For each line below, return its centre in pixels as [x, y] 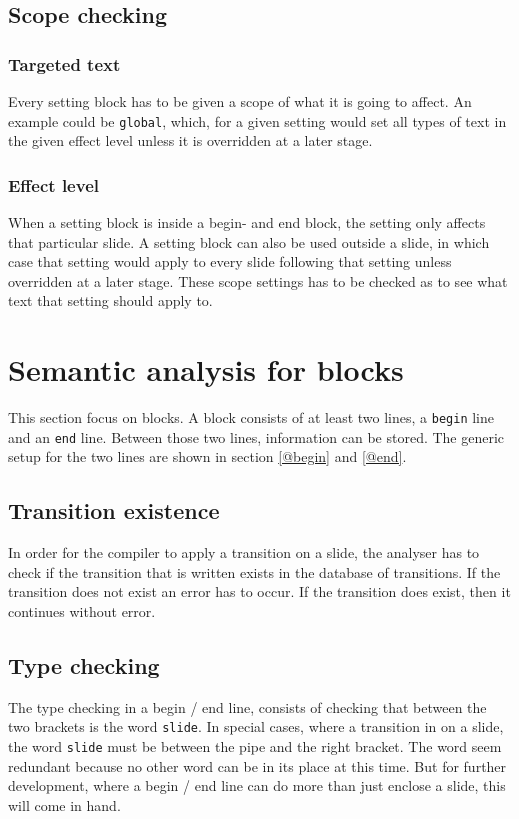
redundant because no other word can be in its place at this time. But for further [257, 765]
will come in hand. [64, 804]
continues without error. [82, 611]
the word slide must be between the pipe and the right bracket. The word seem [255, 746]
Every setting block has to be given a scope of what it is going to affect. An [240, 101]
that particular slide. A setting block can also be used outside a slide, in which [249, 241]
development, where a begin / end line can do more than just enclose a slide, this [257, 785]
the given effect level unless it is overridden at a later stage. [190, 140]
